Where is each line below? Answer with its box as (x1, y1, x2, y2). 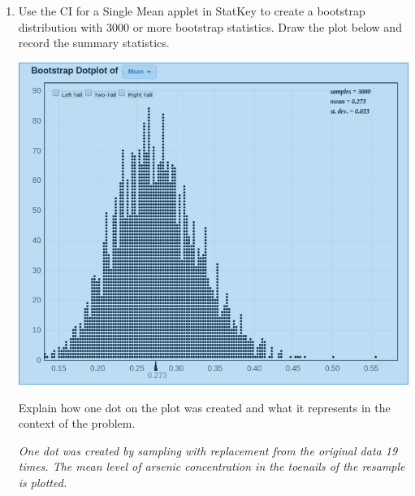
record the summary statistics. (18, 34, 170, 51)
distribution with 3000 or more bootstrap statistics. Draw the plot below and (18, 18, 402, 35)
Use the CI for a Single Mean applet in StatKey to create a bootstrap (18, 2, 365, 19)
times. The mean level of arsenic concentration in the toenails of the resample (18, 458, 405, 475)
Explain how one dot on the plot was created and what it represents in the (18, 398, 391, 416)
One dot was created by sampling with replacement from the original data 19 (18, 442, 398, 459)
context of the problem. (18, 415, 136, 432)
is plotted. (18, 473, 67, 490)
